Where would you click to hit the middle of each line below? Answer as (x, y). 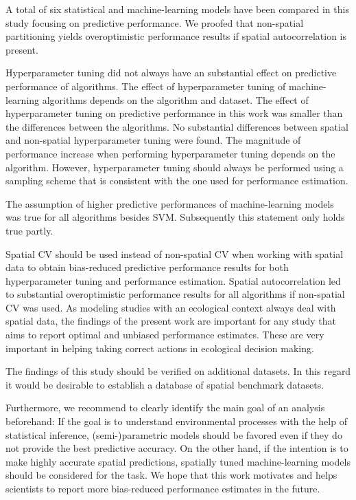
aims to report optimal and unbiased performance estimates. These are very (165, 335)
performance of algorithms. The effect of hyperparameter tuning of (146, 86)
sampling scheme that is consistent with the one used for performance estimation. (177, 181)
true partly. (29, 230)
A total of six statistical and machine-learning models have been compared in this (177, 9)
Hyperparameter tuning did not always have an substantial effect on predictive (171, 73)
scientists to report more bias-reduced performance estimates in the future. (163, 488)
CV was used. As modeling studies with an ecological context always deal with (171, 307)
